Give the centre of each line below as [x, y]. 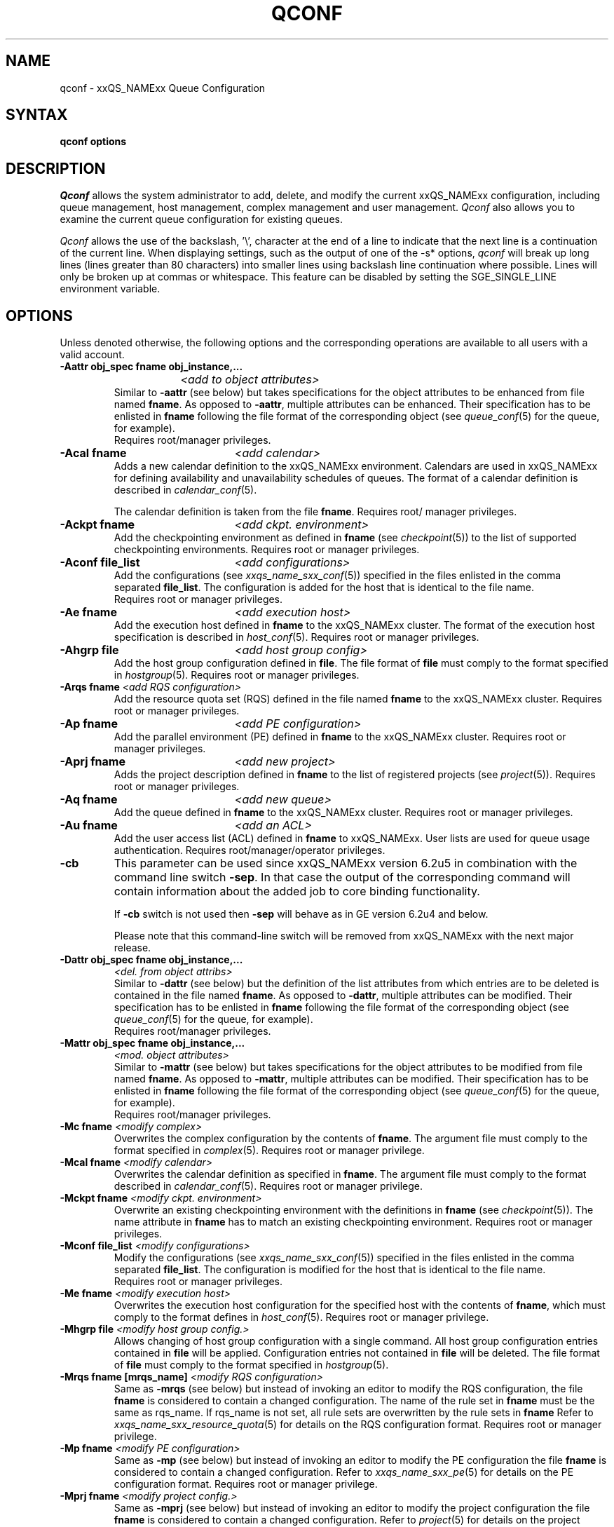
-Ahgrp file [89, 650]
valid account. [92, 355]
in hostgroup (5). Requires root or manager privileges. [237, 675]
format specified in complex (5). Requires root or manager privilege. [269, 1151]
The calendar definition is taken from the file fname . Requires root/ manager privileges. [315, 512]
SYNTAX [37, 115]
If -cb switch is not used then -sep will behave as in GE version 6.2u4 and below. [301, 914]
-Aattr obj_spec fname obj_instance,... [151, 367]
